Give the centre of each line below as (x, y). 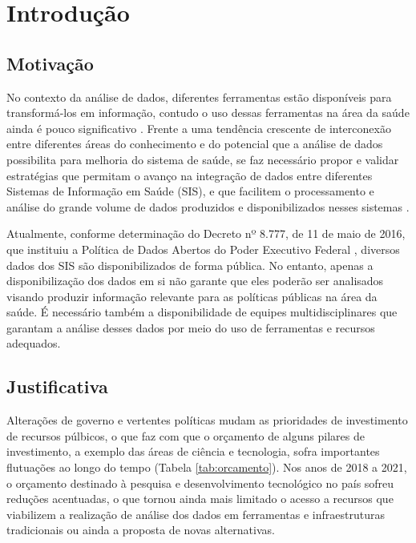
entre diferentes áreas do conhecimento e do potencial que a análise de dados (195, 144)
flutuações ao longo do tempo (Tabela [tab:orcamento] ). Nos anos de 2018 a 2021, (207, 467)
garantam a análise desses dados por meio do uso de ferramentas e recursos (191, 327)
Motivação (50, 63)
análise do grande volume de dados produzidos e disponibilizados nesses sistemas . (208, 206)
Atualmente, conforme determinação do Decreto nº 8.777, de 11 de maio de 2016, (206, 233)
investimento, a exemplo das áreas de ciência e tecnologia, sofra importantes (193, 451)
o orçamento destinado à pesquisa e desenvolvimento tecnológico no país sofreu (200, 483)
